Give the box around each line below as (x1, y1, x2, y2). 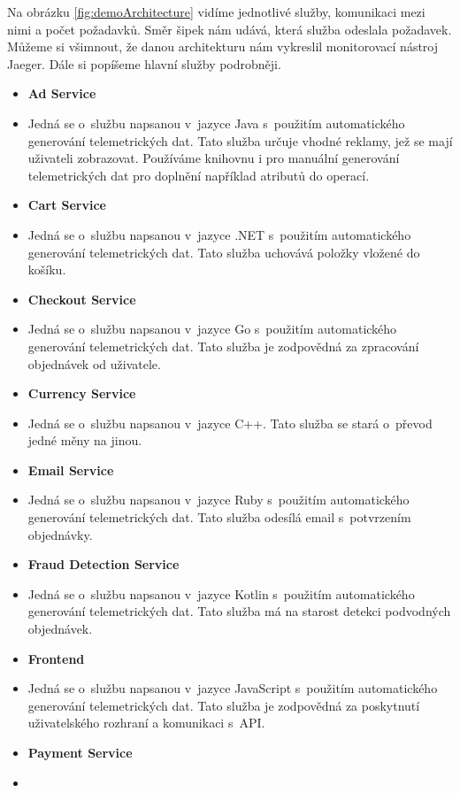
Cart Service (27, 196, 106, 214)
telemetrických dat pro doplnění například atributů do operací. (27, 166, 370, 184)
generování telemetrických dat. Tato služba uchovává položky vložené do (27, 243, 420, 261)
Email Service (27, 460, 114, 479)
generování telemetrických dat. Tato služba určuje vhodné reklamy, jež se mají (27, 131, 453, 150)
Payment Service (27, 743, 133, 761)
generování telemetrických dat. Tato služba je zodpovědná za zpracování (27, 336, 419, 355)
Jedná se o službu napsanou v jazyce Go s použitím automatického (27, 320, 397, 338)
